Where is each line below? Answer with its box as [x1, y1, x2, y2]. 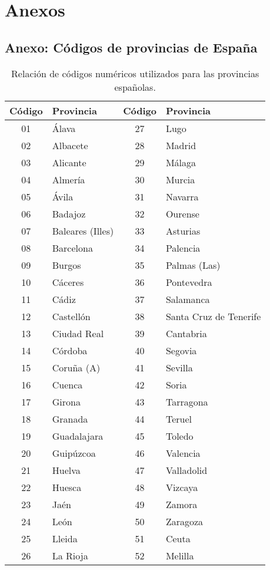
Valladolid [165, 463, 208, 477]
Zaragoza [165, 514, 204, 528]
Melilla [165, 548, 194, 562]
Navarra [165, 189, 199, 203]
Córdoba [52, 343, 88, 357]
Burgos [52, 258, 81, 272]
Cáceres [52, 275, 84, 289]
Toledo [165, 429, 194, 443]
